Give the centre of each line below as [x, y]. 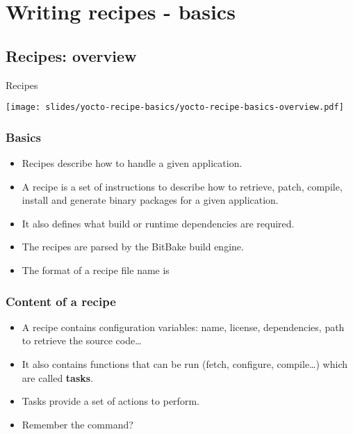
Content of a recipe [61, 301]
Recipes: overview [71, 55]
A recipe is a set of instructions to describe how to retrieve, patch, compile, [182, 186]
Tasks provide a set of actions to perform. [110, 401]
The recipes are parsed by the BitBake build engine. [133, 247]
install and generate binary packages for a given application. [150, 200]
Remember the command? [77, 424]
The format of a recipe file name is [96, 270]
